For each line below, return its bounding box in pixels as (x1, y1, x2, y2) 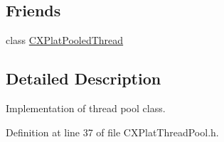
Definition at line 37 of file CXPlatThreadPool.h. (6, 124, 219, 139)
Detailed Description (6, 67, 161, 89)
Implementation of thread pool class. (6, 101, 166, 115)
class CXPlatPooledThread (6, 33, 124, 48)
